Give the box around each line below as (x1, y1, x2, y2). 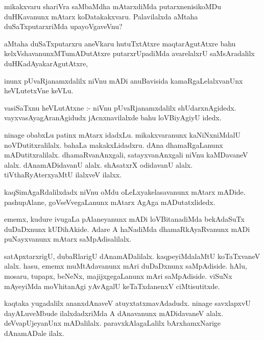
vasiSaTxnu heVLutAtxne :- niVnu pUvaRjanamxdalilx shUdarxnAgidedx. (4, 102, 236, 113)
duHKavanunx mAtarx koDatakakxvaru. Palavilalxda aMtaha (4, 11, 198, 21)
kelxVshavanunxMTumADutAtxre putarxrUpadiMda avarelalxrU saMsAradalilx (4, 48, 255, 59)
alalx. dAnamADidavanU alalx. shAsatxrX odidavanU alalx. (4, 159, 193, 170)
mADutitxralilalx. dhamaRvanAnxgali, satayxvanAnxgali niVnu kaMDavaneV (4, 149, 248, 160)
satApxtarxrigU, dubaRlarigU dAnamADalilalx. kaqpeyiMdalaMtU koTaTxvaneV (4, 250, 260, 261)
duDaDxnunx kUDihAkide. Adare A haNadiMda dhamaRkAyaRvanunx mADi (4, 223, 250, 234)
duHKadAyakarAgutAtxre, (4, 58, 88, 68)
